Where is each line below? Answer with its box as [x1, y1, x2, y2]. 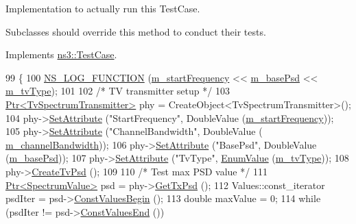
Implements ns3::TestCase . [5, 47, 117, 62]
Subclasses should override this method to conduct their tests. [5, 24, 266, 38]
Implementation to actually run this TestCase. [5, 1, 200, 15]
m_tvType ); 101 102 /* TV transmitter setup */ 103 [5, 84, 230, 98]
